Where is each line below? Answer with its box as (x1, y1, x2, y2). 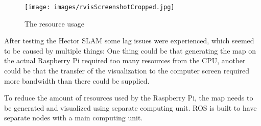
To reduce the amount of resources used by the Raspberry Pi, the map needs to (4, 92, 253, 103)
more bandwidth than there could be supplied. (4, 75, 150, 86)
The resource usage (25, 18, 84, 29)
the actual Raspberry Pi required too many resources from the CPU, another (4, 55, 246, 66)
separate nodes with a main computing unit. (4, 112, 143, 123)
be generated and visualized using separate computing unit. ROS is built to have (4, 102, 257, 113)
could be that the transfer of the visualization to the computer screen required (4, 65, 249, 76)
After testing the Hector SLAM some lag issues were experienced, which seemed (4, 35, 254, 46)
